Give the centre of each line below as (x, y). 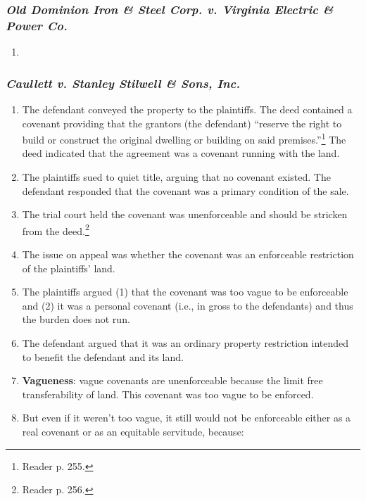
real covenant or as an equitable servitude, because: (133, 431)
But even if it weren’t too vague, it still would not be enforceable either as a (187, 418)
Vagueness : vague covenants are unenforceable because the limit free (172, 380)
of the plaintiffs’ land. (69, 268)
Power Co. (37, 25)
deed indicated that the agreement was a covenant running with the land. (181, 153)
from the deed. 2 (56, 229)
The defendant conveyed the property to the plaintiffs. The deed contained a (187, 109)
